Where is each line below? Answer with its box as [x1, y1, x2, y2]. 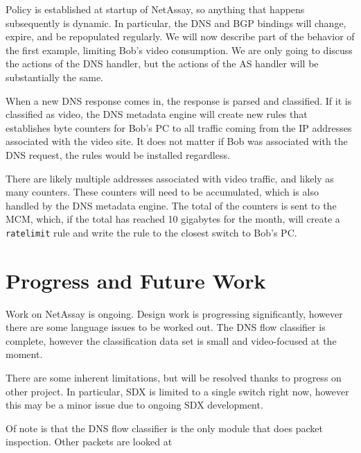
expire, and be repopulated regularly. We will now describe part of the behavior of [6, 29, 355, 44]
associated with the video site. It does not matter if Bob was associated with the [6, 134, 348, 148]
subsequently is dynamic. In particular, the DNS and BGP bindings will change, [6, 15, 346, 30]
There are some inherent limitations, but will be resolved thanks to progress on [6, 370, 342, 385]
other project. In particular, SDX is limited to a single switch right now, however [6, 384, 349, 398]
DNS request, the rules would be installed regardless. [6, 147, 230, 162]
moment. [6, 347, 43, 361]
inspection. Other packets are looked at [6, 434, 173, 449]
